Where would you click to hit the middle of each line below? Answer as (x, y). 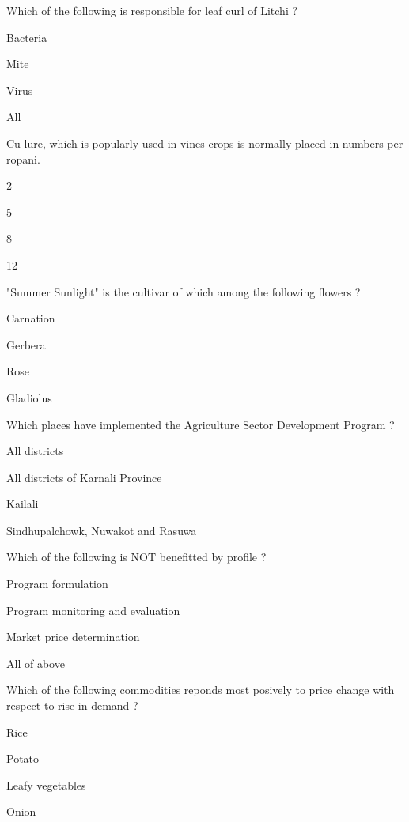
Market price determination (73, 637)
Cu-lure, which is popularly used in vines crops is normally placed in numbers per (205, 143)
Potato (23, 758)
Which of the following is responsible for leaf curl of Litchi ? (152, 10)
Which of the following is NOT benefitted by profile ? (136, 557)
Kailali (23, 504)
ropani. (23, 158)
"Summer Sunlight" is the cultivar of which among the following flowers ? (184, 291)
